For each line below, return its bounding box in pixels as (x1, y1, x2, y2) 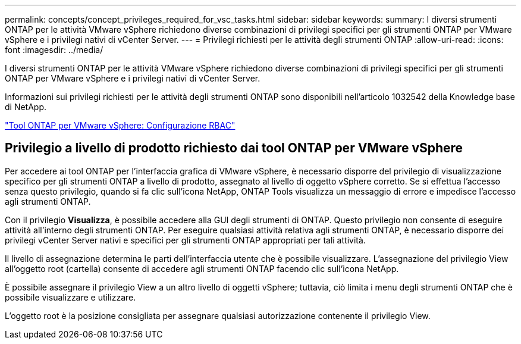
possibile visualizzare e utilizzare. (5, 292, 136, 302)
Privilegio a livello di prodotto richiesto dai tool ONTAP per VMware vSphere (5, 140, 463, 156)
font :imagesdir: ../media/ (5, 45, 103, 55)
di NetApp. (5, 102, 47, 112)
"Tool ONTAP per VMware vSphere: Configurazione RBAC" (5, 120, 236, 130)
